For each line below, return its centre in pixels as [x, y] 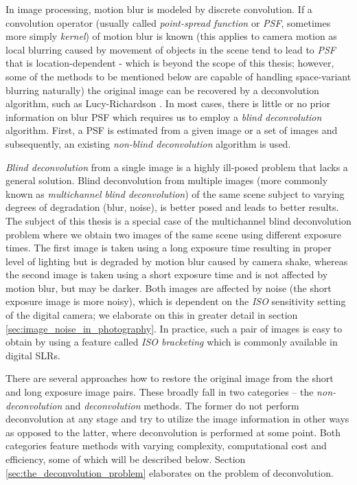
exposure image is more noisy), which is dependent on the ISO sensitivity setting [176, 301]
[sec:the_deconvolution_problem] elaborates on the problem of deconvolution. [170, 472]
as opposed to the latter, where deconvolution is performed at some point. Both [173, 432]
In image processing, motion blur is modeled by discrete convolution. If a [159, 9]
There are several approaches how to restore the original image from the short [170, 378]
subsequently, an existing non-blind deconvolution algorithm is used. [148, 143]
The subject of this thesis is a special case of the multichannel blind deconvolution [178, 220]
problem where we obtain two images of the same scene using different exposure [173, 234]
